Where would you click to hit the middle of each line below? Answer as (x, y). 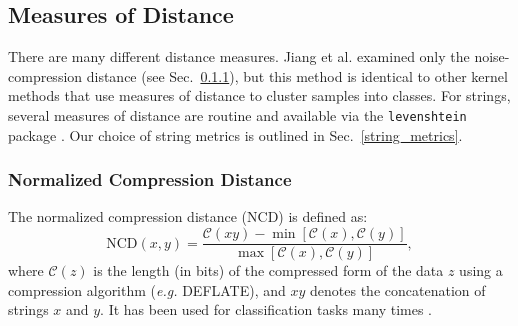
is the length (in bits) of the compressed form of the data (268, 270)
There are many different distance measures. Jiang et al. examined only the (239, 56)
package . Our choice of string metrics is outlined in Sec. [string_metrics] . (235, 134)
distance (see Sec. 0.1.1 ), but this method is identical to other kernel (297, 75)
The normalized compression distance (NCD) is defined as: (188, 216)
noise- (492, 56)
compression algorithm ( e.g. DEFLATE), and (147, 289)
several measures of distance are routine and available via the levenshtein (237, 114)
